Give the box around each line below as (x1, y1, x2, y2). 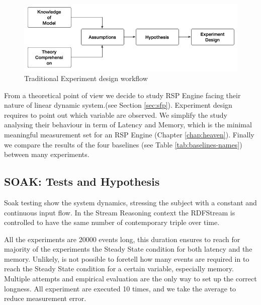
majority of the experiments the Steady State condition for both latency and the (4, 244, 252, 254)
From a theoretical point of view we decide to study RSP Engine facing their (4, 90, 241, 100)
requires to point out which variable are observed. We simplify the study (4, 109, 227, 120)
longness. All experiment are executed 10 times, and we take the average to (4, 283, 236, 293)
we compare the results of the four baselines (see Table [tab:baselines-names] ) (4, 139, 242, 149)
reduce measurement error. (4, 293, 86, 303)
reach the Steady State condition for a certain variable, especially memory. (4, 263, 234, 274)
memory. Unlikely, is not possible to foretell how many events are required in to (4, 253, 249, 264)
